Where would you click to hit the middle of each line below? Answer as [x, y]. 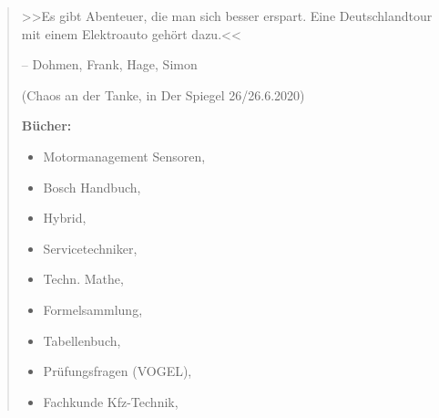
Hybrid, [65, 218]
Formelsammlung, [93, 309]
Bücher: [46, 125]
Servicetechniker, [90, 248]
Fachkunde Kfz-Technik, [111, 401]
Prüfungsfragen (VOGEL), [117, 371]
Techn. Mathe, [83, 279]
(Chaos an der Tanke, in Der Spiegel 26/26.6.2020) [163, 94]
